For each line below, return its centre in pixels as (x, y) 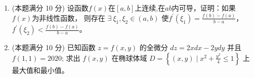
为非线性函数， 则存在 (69, 17)
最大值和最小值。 (40, 70)
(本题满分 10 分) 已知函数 (54, 47)
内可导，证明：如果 (204, 8)
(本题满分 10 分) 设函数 (50, 8)
